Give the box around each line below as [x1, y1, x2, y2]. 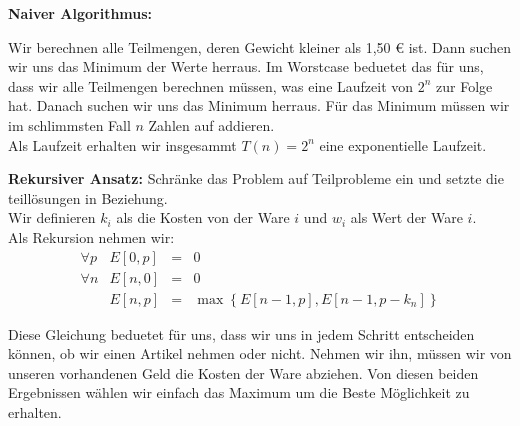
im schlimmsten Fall [8, 114, 131, 135]
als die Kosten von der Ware [116, 207, 290, 228]
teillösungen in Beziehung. [8, 187, 168, 208]
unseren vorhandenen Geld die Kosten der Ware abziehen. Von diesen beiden [8, 362, 479, 383]
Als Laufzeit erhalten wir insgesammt [8, 134, 237, 155]
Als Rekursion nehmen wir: [8, 226, 175, 247]
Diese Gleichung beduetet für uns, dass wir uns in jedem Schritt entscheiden [8, 323, 475, 344]
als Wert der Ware [350, 207, 463, 228]
